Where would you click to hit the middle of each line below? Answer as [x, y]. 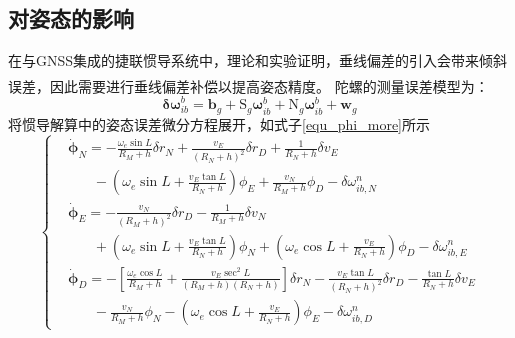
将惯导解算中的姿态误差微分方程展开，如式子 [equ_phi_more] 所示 [219, 123]
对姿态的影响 [71, 18]
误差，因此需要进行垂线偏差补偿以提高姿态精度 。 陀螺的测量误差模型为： [248, 85]
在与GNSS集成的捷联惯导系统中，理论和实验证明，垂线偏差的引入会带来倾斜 [258, 60]
